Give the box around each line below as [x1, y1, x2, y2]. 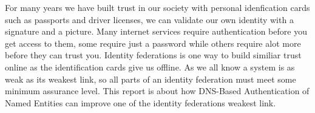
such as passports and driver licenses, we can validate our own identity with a [5, 13, 294, 26]
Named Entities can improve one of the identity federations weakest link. [5, 96, 276, 109]
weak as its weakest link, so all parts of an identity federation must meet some [5, 72, 296, 85]
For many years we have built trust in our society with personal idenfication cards [5, 1, 310, 13]
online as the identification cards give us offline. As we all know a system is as [5, 60, 295, 73]
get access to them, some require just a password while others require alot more [5, 36, 301, 49]
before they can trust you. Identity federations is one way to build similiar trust [5, 49, 302, 61]
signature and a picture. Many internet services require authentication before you [5, 25, 307, 38]
